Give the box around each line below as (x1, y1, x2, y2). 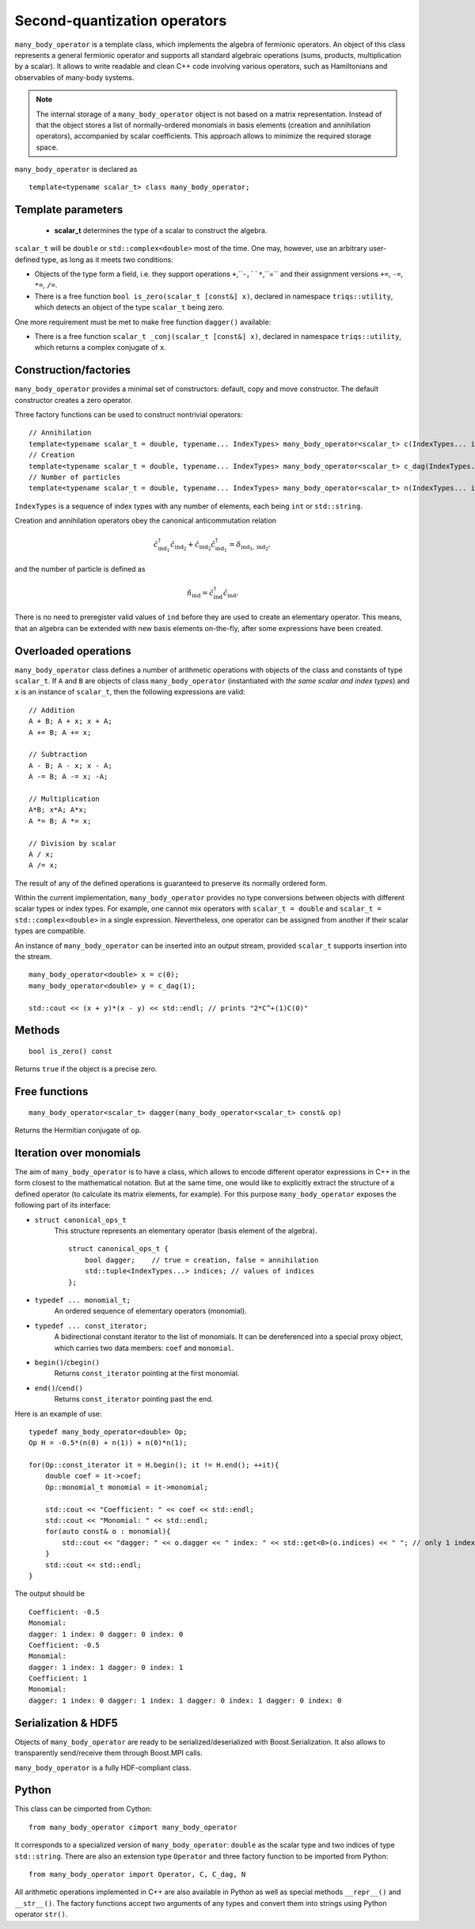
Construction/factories (14, 363, 131, 377)
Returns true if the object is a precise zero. (14, 1064, 158, 1074)
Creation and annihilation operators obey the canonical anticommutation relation (14, 516, 277, 526)
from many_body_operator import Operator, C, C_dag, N (28, 1870, 246, 1879)
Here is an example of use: (14, 1409, 102, 1418)
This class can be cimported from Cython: (14, 1804, 152, 1813)
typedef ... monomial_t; (34, 1296, 131, 1304)
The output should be (14, 1588, 85, 1599)
